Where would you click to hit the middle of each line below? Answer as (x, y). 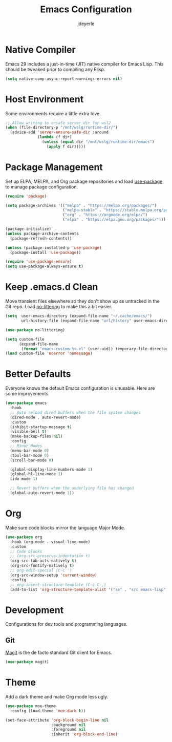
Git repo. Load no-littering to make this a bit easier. (59, 307)
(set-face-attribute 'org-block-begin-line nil (57, 720)
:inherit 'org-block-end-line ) (84, 734)
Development (35, 610)
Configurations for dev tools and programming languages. (67, 624)
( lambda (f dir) (55, 137)
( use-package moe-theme (31, 706)
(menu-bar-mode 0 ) (30, 451)
